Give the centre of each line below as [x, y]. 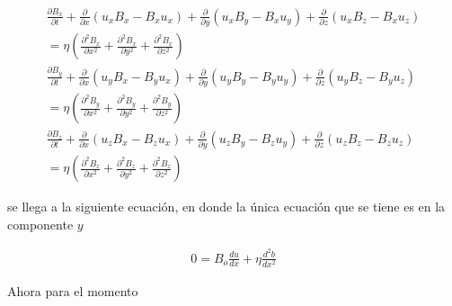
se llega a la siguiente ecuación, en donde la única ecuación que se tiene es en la [226, 207]
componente [40, 224]
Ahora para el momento [73, 290]
